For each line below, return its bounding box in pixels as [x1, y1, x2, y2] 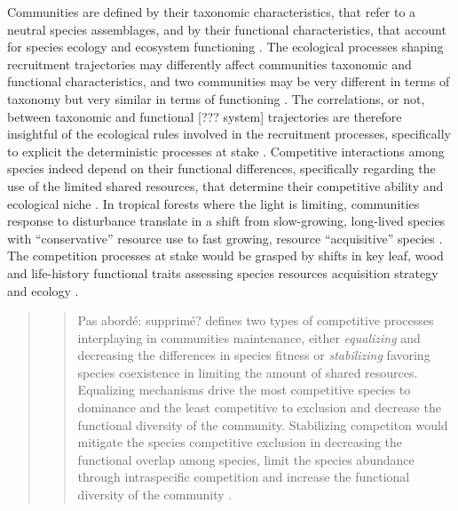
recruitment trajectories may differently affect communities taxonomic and [7, 54, 412, 73]
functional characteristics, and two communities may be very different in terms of [7, 72, 450, 91]
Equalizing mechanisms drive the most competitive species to [77, 380, 411, 399]
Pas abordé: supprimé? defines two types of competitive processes [77, 311, 434, 330]
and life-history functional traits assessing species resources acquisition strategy [7, 263, 438, 282]
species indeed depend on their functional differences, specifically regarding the [7, 159, 436, 178]
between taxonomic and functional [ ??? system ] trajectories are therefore [7, 107, 402, 125]
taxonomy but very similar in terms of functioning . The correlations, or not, [7, 89, 425, 108]
